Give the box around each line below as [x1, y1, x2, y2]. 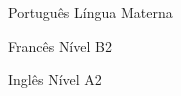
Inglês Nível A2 [8, 69, 102, 90]
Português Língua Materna [8, 2, 173, 22]
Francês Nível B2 [8, 35, 112, 56]
